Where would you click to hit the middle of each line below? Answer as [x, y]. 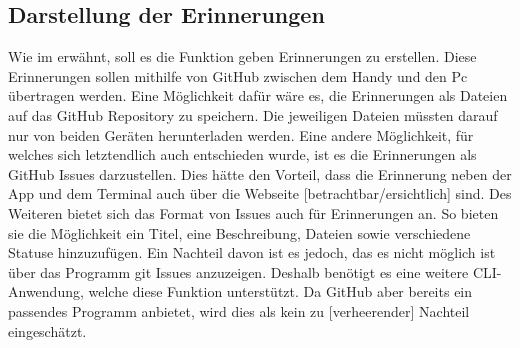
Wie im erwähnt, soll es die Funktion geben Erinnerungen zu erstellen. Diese [242, 56]
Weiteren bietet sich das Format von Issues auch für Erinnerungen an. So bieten [253, 212]
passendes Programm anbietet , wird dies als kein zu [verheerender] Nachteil [239, 310]
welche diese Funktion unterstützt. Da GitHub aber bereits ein [280, 291]
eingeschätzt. [47, 330]
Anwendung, [46, 291]
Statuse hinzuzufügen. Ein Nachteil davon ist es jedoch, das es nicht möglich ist [252, 252]
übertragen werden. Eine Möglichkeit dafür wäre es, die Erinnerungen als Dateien [258, 95]
